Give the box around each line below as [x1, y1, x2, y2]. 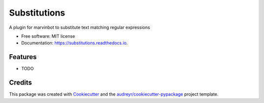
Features [9, 53, 37, 61]
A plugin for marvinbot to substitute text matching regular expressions [9, 24, 150, 30]
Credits [9, 79, 32, 87]
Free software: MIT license [21, 33, 75, 39]
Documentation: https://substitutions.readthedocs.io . [21, 40, 128, 46]
